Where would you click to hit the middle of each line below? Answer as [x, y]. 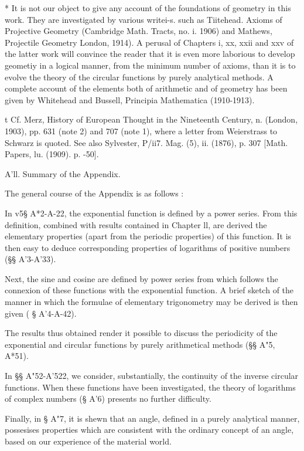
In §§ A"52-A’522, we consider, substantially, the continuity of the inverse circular [152, 376]
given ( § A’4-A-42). [41, 313]
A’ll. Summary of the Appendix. [63, 173]
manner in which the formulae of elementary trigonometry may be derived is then [151, 302]
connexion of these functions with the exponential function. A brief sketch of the [149, 290]
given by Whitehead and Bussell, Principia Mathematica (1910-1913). [130, 99]
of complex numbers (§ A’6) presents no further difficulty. [108, 399]
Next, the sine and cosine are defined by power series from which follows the [141, 278]
